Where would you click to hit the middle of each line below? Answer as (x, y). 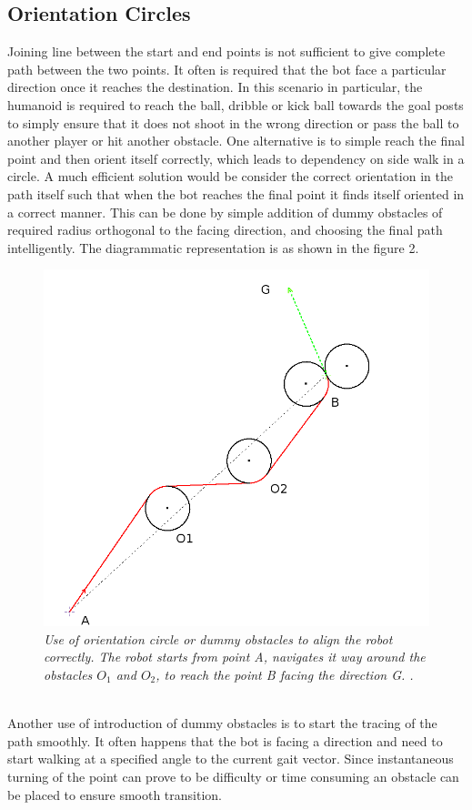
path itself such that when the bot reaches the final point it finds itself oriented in (236, 193)
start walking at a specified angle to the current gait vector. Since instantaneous (231, 759)
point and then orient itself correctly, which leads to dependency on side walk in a (236, 158)
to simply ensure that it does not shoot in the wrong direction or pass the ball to (233, 122)
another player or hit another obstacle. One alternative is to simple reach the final (236, 141)
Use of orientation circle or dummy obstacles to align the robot (218, 638)
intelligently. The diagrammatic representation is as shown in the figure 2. (213, 247)
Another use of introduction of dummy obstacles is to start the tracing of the (222, 723)
